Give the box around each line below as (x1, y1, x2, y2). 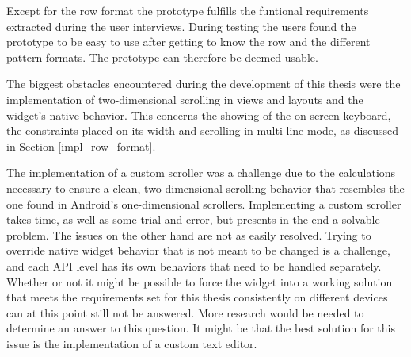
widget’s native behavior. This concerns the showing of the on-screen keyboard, (6, 106, 391, 123)
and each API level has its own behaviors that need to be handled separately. (6, 257, 382, 274)
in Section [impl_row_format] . (6, 137, 156, 154)
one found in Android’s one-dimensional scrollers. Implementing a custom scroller (6, 195, 401, 212)
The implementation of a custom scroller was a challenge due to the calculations (6, 164, 396, 181)
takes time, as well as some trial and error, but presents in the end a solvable (6, 211, 380, 228)
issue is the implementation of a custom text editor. (6, 335, 257, 351)
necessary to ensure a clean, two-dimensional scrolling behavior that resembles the (6, 179, 405, 196)
